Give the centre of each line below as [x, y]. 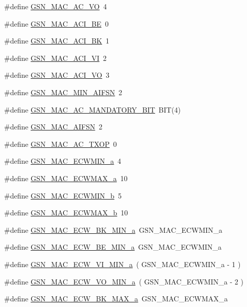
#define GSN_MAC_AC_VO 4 [56, 6]
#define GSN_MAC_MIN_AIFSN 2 [63, 92]
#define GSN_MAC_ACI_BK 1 [57, 41]
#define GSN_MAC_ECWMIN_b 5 [63, 195]
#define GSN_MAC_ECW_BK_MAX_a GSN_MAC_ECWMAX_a [116, 299]
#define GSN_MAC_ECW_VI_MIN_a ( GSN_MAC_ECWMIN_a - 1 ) [122, 264]
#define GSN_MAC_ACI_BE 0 [56, 23]
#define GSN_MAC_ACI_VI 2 [55, 58]
